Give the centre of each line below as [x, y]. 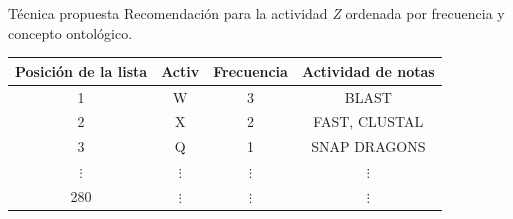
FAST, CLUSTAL [368, 121]
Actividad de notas [368, 70]
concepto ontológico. [70, 32]
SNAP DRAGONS [368, 146]
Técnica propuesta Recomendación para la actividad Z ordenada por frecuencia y [256, 13]
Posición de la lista [81, 70]
